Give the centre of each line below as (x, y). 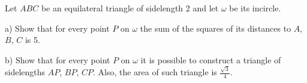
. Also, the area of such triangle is (155, 72)
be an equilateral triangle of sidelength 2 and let (130, 8)
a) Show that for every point (57, 28)
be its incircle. (255, 8)
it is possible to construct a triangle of (211, 59)
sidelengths (25, 72)
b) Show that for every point (58, 59)
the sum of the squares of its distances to (216, 28)
